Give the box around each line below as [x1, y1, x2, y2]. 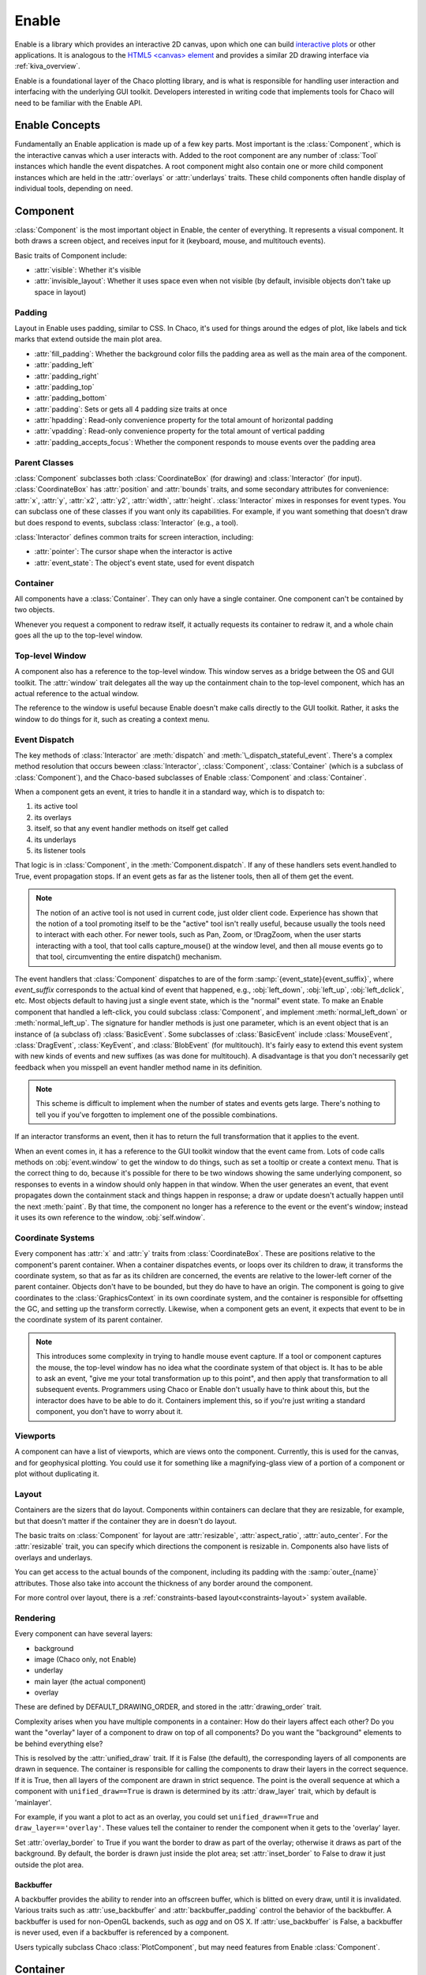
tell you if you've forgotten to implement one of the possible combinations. [35, 1110, 278, 1119]
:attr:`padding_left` [34, 360, 95, 370]
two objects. [14, 605, 55, 615]
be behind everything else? [14, 1739, 103, 1748]
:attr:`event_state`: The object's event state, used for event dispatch [34, 558, 255, 567]
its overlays [34, 812, 72, 822]
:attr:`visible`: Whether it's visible [34, 265, 141, 275]
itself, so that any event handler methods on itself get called [34, 824, 229, 833]
